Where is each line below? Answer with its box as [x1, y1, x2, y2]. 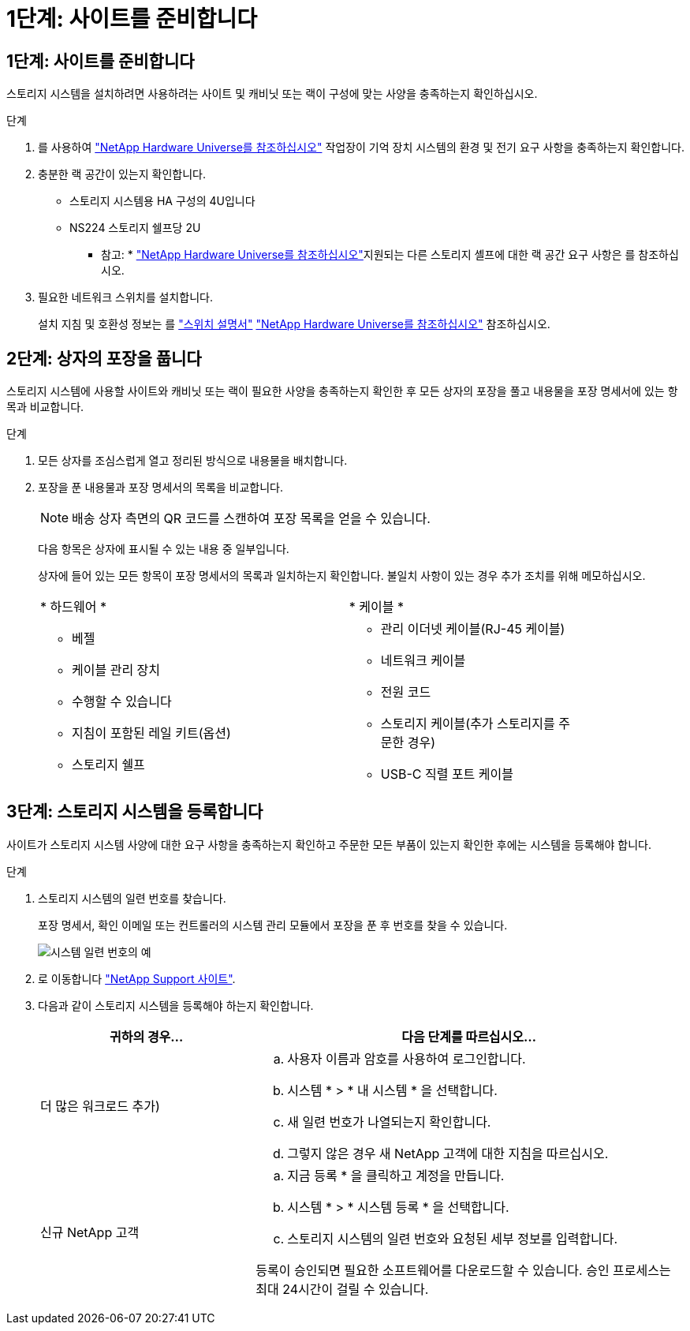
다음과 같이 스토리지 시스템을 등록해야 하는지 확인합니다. [38, 998, 314, 1012]
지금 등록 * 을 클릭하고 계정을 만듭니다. [287, 1167, 505, 1183]
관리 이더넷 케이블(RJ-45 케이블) [380, 621, 565, 637]
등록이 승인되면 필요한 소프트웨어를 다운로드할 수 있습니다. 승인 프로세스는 [255, 1262, 671, 1278]
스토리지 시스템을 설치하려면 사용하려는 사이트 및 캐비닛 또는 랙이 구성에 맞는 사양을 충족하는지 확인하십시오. [6, 87, 538, 101]
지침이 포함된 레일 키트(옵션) [72, 725, 231, 742]
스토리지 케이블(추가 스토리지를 [380, 716, 555, 732]
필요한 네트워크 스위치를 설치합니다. [38, 290, 213, 305]
